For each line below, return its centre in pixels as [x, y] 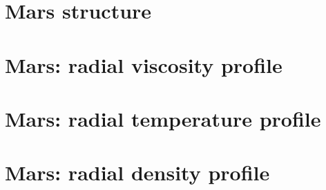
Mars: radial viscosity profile [144, 64]
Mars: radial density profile [137, 172]
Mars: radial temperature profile [163, 118]
